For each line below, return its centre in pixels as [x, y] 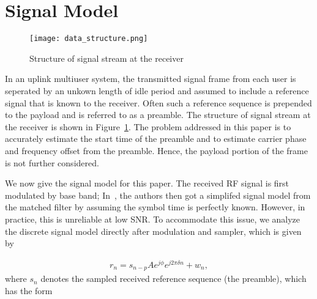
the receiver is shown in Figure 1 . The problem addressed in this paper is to [148, 126]
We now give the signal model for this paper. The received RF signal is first [147, 183]
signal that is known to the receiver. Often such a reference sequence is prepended [158, 102]
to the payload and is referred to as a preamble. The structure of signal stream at [158, 115]
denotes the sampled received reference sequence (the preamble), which [173, 279]
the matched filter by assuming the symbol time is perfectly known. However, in [155, 207]
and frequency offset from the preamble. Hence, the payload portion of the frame [156, 150]
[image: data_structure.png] [89, 39]
